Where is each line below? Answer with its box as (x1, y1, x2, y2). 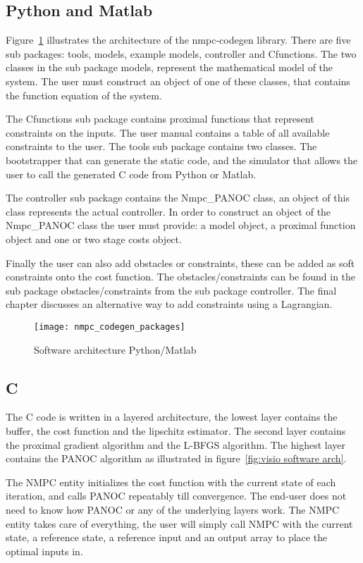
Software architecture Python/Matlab (34, 342, 197, 357)
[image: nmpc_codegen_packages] (34, 321, 185, 332)
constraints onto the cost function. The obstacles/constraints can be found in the (6, 269, 356, 284)
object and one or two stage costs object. (6, 231, 182, 246)
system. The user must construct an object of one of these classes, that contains (6, 73, 350, 88)
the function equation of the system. (6, 87, 162, 102)
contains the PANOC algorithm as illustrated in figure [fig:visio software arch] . (6, 451, 347, 466)
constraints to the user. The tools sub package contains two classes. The (6, 139, 317, 154)
